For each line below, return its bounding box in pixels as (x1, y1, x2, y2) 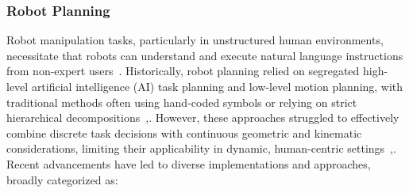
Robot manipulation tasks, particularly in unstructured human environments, (6, 32, 384, 48)
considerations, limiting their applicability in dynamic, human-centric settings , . (6, 140, 396, 157)
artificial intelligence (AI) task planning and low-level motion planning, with (31, 78, 403, 94)
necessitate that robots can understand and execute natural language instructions (6, 47, 403, 63)
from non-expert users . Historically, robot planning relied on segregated (6, 62, 360, 79)
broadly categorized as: (6, 171, 118, 187)
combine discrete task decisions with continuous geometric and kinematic (6, 124, 362, 141)
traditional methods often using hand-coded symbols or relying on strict (6, 93, 357, 110)
